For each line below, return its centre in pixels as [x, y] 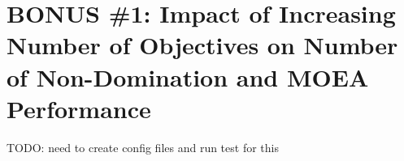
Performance [79, 108]
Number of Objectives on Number [202, 45]
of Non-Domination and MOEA [188, 76]
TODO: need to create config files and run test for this [143, 147]
